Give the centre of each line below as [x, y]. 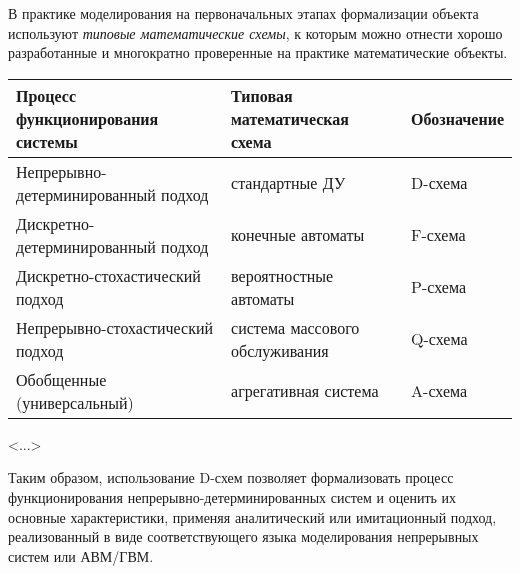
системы [47, 141]
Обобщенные [61, 379]
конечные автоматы [298, 235]
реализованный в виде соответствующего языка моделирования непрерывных [243, 536]
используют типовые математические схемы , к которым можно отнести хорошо [255, 32]
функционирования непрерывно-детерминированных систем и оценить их [232, 496]
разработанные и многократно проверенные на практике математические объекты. [258, 52]
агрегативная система [305, 391]
